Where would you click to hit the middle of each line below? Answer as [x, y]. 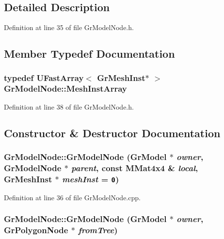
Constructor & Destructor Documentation [112, 133]
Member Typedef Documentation [89, 54]
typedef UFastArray [44, 77]
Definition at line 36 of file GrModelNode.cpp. [72, 197]
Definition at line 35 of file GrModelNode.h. [69, 27]
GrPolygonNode [36, 230]
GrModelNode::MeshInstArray [65, 88]
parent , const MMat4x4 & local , [135, 167]
